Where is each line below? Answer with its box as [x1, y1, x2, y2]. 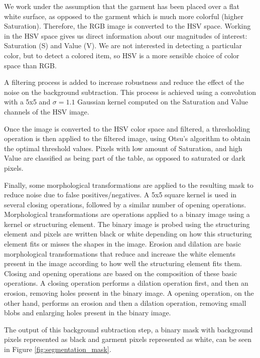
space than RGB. [4, 60, 57, 70]
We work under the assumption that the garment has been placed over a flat [4, 1, 239, 11]
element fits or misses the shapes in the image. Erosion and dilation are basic [4, 238, 241, 249]
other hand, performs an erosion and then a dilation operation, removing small [4, 297, 246, 308]
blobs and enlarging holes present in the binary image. [4, 307, 171, 318]
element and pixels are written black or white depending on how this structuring [4, 228, 252, 239]
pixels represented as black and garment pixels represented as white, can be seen [4, 334, 252, 344]
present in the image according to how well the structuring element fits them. [4, 258, 242, 269]
